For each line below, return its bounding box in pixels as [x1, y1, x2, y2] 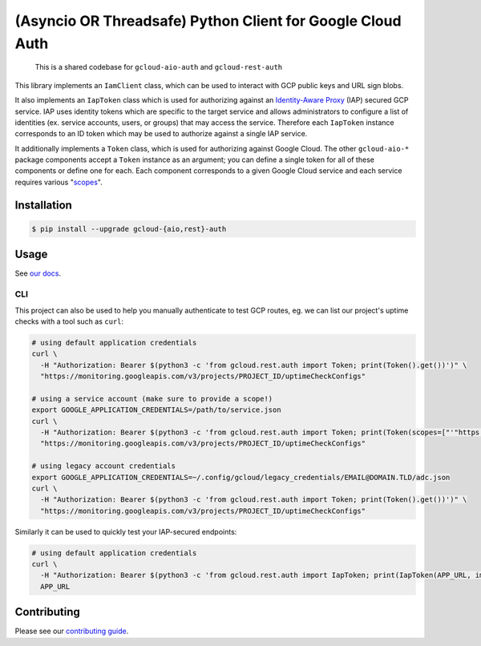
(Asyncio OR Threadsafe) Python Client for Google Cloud [14, 12, 402, 30]
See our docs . [14, 268, 62, 278]
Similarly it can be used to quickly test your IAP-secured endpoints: [14, 527, 237, 536]
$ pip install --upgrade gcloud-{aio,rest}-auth [31, 224, 227, 233]
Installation [14, 198, 72, 212]
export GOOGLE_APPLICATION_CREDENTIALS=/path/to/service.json [31, 406, 281, 414]
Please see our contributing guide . [14, 626, 129, 636]
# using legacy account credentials [31, 462, 176, 470]
